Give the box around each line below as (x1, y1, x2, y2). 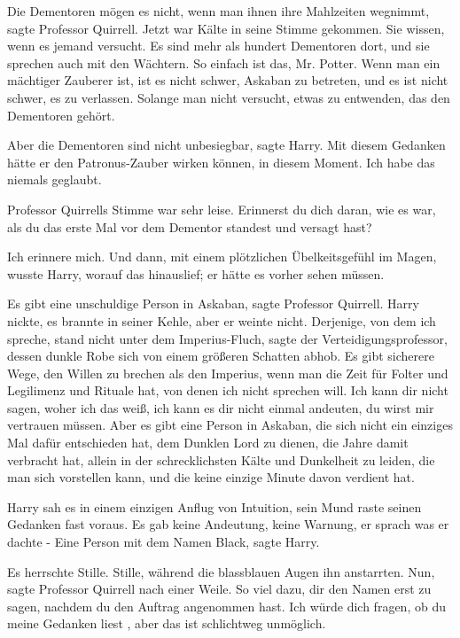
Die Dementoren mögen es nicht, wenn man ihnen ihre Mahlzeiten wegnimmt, (7, 2, 430, 19)
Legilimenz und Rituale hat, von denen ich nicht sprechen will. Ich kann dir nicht (7, 381, 448, 400)
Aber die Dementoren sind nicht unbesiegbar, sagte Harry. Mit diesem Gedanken (7, 136, 446, 154)
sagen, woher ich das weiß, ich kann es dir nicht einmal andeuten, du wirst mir (7, 398, 434, 416)
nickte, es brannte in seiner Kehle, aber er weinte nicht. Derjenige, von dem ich (7, 311, 436, 330)
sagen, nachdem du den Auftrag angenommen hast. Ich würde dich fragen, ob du (7, 596, 446, 615)
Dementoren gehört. (7, 105, 115, 124)
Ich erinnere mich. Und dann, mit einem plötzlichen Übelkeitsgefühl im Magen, (7, 247, 437, 266)
